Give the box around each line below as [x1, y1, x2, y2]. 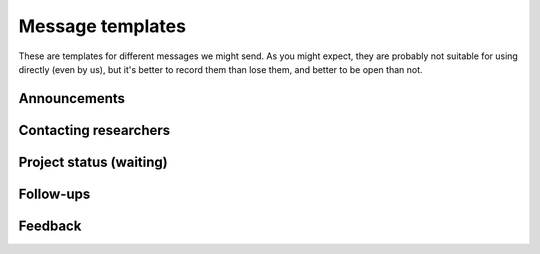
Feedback [18, 217, 82, 234]
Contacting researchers [18, 121, 171, 139]
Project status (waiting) [18, 153, 169, 170]
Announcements [18, 90, 125, 107]
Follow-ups [18, 185, 91, 202]
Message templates [18, 15, 187, 37]
